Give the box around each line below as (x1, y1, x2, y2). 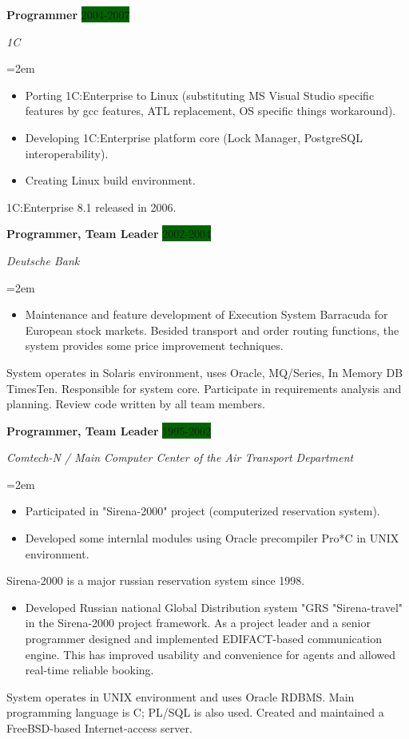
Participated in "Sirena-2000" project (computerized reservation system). (25, 503, 380, 519)
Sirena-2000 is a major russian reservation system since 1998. (6, 572, 305, 589)
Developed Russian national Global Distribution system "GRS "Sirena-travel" (25, 598, 403, 615)
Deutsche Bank (6, 252, 80, 268)
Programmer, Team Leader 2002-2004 (6, 225, 211, 242)
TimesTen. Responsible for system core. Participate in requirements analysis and (6, 379, 402, 396)
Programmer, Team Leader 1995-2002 (6, 422, 211, 439)
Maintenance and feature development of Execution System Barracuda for (25, 306, 388, 323)
